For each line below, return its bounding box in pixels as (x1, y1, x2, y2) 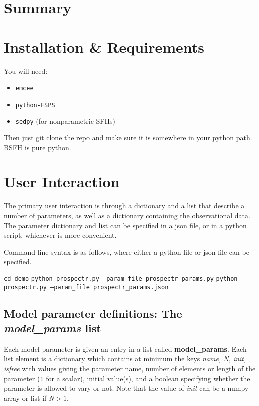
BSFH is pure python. (4, 142, 71, 152)
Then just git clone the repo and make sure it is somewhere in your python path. (4, 133, 252, 143)
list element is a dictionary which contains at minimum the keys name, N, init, (4, 353, 246, 364)
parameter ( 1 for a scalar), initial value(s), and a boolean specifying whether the (4, 373, 250, 383)
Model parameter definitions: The (4, 305, 182, 321)
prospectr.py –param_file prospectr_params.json (4, 283, 169, 291)
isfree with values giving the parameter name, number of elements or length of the (4, 363, 256, 374)
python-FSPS (15, 101, 55, 109)
